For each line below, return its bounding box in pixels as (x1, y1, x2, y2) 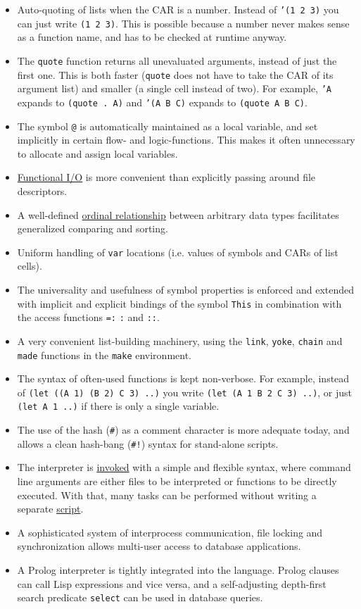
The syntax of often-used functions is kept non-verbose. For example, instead (17, 371, 350, 386)
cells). (17, 258, 42, 273)
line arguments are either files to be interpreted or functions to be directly (17, 474, 337, 489)
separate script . (17, 501, 84, 516)
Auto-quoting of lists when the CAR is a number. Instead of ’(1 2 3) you (17, 2, 339, 16)
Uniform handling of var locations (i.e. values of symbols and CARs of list (17, 244, 338, 259)
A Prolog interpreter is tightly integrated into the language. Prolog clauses (17, 563, 339, 577)
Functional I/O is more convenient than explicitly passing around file (17, 170, 316, 184)
